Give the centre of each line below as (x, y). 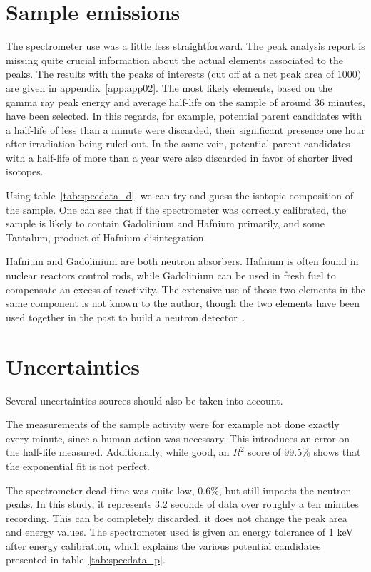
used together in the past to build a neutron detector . (126, 317)
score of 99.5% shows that (304, 452)
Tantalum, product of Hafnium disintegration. (106, 237)
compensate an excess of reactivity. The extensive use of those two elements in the (185, 289)
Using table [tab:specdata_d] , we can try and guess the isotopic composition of (180, 196)
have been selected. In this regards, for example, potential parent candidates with (184, 116)
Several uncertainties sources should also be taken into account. (144, 400)
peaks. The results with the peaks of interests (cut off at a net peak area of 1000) (184, 74)
